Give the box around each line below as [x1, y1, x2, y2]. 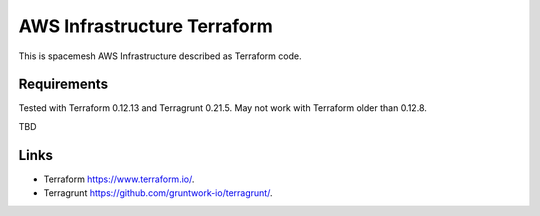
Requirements [18, 76, 109, 93]
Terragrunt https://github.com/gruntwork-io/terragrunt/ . [43, 187, 273, 199]
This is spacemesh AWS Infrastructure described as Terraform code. [18, 50, 302, 62]
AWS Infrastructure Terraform [18, 15, 274, 37]
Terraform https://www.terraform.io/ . [43, 173, 195, 185]
